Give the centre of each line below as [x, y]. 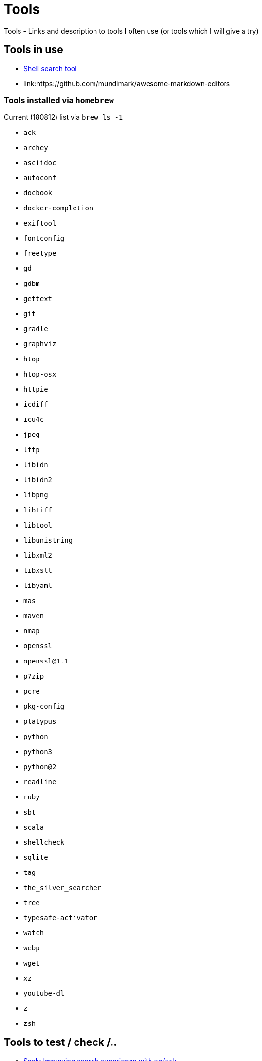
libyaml [38, 586]
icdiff [36, 405]
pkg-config [44, 707]
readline [40, 782]
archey [36, 148]
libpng [36, 495]
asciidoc [40, 163]
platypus [40, 722]
